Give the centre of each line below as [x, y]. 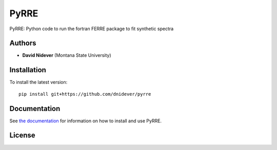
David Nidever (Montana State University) [67, 55]
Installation [28, 70]
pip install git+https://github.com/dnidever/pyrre [85, 94]
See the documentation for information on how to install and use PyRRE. [85, 121]
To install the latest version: [38, 82]
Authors [23, 43]
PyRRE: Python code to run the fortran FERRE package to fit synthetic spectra [92, 29]
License [22, 135]
